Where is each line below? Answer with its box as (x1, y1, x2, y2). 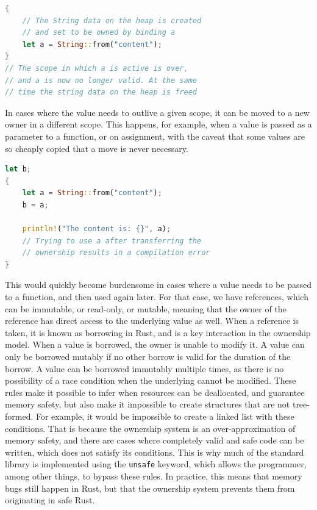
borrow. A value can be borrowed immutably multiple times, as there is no (5, 362, 284, 375)
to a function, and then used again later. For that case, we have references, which (5, 290, 308, 303)
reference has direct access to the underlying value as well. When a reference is (5, 314, 299, 327)
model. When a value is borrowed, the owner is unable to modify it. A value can (5, 338, 305, 351)
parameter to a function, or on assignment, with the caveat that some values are (5, 129, 305, 142)
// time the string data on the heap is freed (5, 88, 197, 97)
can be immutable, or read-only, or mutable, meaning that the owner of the (5, 302, 287, 315)
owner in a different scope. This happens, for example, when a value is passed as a (5, 118, 312, 131)
